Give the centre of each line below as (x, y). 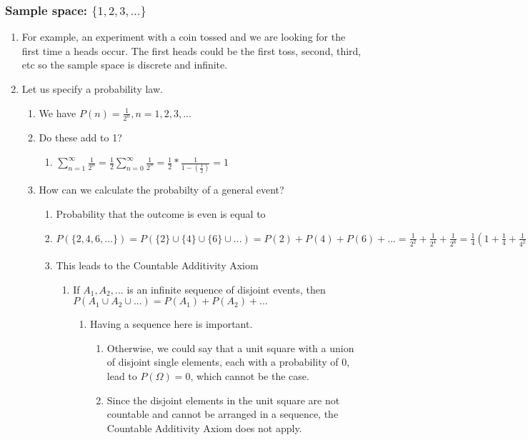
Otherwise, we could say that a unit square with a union (230, 347)
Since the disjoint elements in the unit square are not (223, 400)
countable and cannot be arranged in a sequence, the (223, 414)
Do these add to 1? (80, 137)
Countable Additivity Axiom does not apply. (204, 427)
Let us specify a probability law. (92, 89)
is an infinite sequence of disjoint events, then (226, 289)
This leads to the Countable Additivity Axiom (157, 265)
